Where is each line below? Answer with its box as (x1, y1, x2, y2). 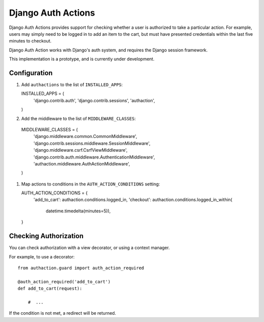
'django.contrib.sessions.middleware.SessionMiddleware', (33, 140, 151, 146)
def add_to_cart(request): (18, 286, 83, 291)
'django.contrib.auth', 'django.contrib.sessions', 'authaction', (33, 97, 155, 103)
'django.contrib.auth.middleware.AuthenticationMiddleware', (33, 154, 155, 160)
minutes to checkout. (9, 38, 52, 44)
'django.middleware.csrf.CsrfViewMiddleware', (33, 147, 128, 153)
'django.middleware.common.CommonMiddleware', (33, 134, 137, 139)
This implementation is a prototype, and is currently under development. (9, 56, 155, 62)
